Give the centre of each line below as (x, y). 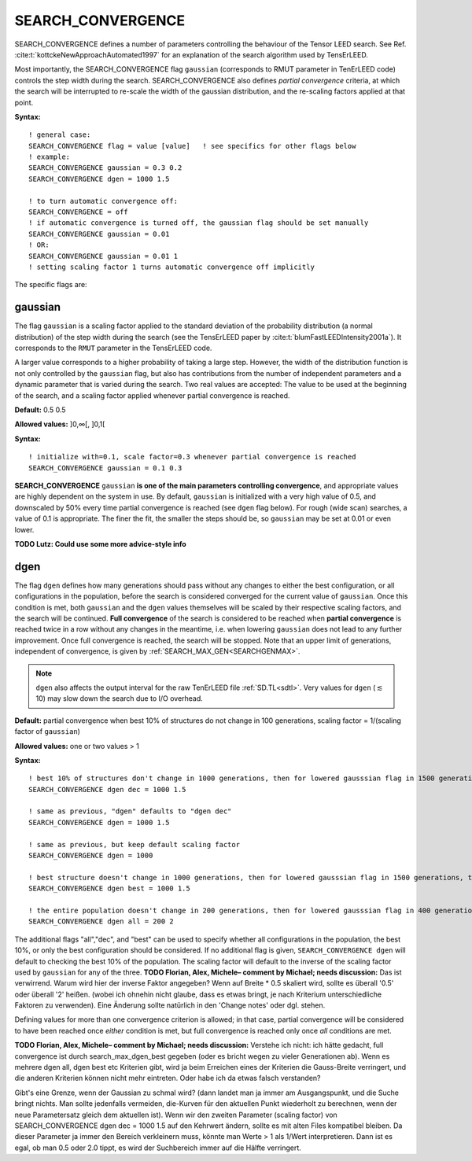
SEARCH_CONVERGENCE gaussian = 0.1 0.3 (105, 468)
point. (24, 102)
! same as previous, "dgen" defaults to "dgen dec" (130, 811)
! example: (50, 157)
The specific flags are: (51, 285)
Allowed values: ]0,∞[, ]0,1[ (60, 424)
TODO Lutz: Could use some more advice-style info (100, 544)
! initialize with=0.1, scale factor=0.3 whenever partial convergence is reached (192, 457)
